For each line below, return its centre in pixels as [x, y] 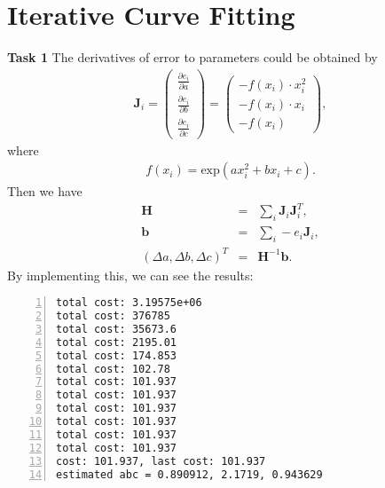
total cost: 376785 [113, 316]
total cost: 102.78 [113, 369]
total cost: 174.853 [117, 355]
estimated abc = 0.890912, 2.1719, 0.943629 [189, 474]
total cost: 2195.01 [117, 342]
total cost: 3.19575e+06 [129, 303]
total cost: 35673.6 [117, 329]
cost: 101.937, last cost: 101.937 [161, 461]
